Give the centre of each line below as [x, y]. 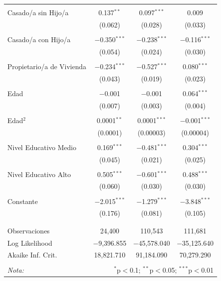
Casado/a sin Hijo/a [38, 12]
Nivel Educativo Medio [42, 147]
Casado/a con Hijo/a [39, 39]
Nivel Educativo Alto [39, 174]
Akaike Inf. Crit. [32, 255]
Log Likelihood [30, 243]
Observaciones [29, 230]
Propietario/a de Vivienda [47, 66]
